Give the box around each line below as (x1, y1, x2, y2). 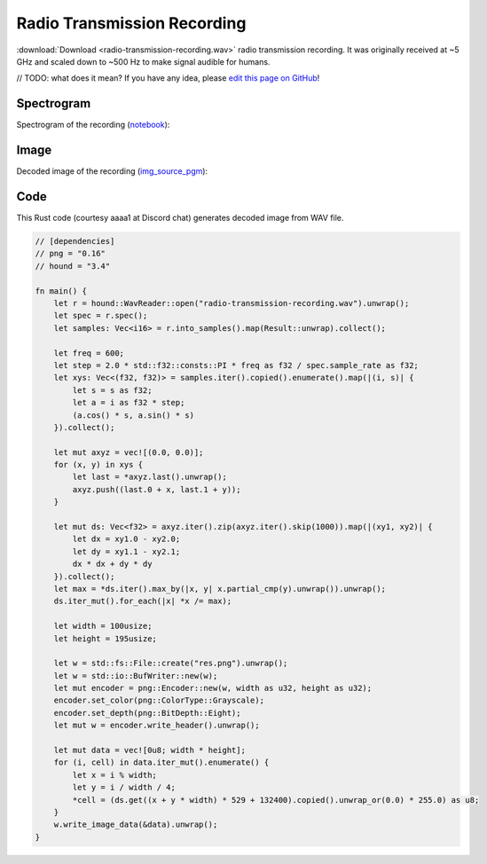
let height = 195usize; (53, 633, 157, 643)
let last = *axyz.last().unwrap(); (72, 472, 228, 483)
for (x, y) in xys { (53, 459, 144, 470)
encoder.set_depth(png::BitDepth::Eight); (53, 708, 241, 718)
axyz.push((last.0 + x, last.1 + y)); (72, 484, 241, 494)
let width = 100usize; (53, 621, 153, 632)
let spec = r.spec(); (53, 310, 148, 321)
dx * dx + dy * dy (72, 559, 153, 569)
